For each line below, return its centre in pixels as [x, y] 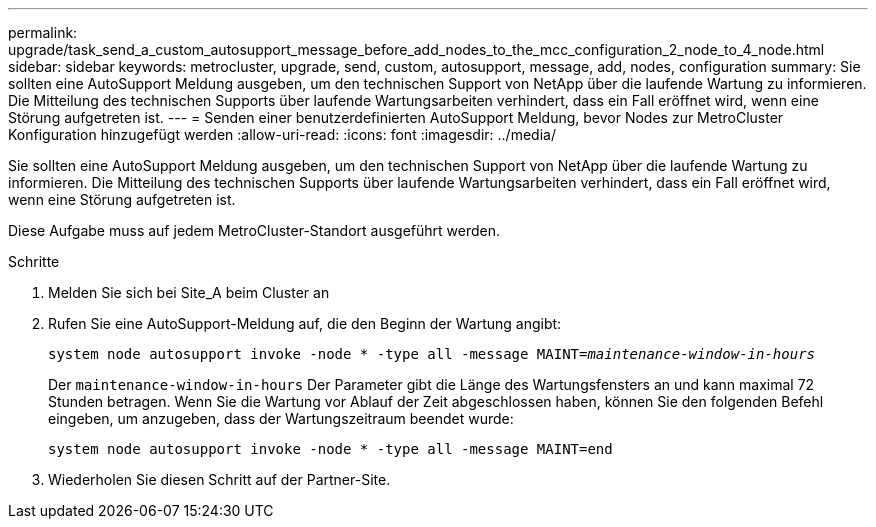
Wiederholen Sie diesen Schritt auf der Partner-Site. [219, 479]
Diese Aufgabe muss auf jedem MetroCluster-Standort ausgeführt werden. [254, 230]
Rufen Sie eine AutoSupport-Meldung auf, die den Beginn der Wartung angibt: [305, 323]
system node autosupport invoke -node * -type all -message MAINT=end [330, 449]
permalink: [43, 32]
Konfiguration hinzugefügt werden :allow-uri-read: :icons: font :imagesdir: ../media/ [282, 134]
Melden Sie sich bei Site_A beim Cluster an [189, 292]
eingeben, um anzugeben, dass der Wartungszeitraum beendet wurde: [281, 418]
